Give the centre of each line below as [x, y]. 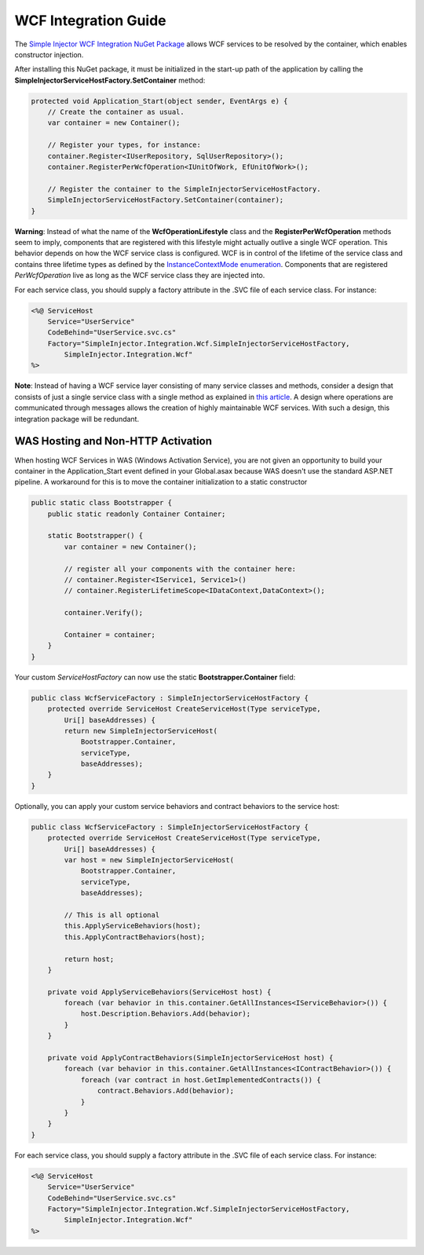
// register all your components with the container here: [180, 569]
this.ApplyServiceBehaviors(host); [133, 926]
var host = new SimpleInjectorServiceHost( [149, 860]
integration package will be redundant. [77, 419]
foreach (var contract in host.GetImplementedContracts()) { [201, 1079]
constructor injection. [49, 54]
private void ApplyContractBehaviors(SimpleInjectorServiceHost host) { [190, 1058]
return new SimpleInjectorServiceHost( [141, 731]
